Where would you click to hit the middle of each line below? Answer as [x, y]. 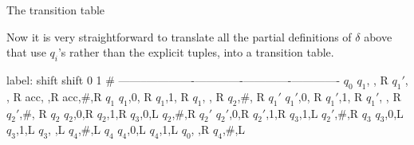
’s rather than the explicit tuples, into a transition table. [196, 52]
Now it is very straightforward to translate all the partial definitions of [179, 36]
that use [26, 52]
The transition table [56, 10]
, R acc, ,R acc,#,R [54, 96]
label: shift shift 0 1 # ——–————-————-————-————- [173, 79]
